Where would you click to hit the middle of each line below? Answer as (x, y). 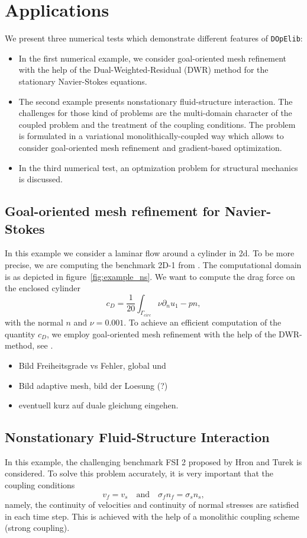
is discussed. (41, 179)
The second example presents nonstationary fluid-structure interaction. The (156, 101)
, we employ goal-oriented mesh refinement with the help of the (161, 334)
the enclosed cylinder (43, 288)
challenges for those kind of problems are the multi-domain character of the (155, 113)
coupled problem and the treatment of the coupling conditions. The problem (157, 124)
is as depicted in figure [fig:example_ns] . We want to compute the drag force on (150, 276)
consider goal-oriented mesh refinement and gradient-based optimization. (150, 147)
